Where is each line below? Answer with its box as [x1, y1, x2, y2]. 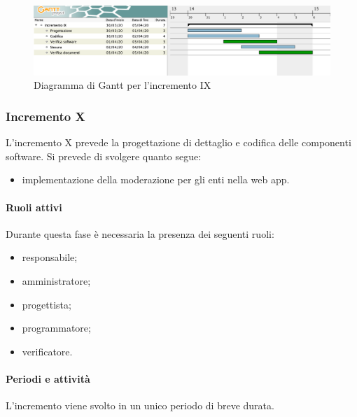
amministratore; [22, 273, 91, 288]
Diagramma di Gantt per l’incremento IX [34, 78, 211, 92]
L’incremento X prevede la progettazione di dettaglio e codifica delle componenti [6, 135, 351, 150]
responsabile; [22, 250, 78, 264]
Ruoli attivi [6, 199, 62, 214]
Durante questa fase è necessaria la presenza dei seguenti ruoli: [6, 226, 274, 241]
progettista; [22, 297, 71, 311]
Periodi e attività [6, 371, 90, 386]
